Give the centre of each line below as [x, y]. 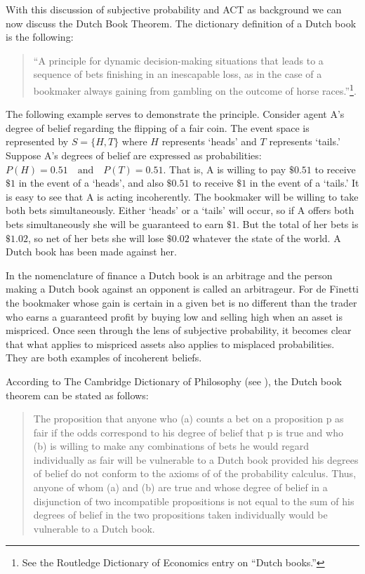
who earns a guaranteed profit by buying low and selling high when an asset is [174, 316]
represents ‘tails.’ [305, 141]
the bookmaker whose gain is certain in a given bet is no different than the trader [181, 302]
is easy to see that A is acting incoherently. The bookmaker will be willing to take [182, 196]
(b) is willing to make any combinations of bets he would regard [171, 446]
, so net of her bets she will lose [96, 238]
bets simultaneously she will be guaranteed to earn [115, 223]
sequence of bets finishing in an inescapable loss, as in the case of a [178, 74]
